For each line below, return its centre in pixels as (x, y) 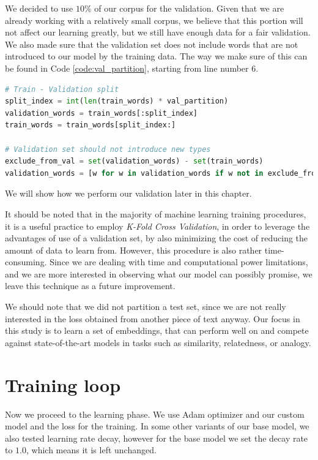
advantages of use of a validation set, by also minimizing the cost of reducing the (157, 238)
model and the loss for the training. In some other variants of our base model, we (157, 426)
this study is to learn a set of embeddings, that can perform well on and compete (157, 330)
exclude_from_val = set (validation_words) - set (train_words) (134, 161)
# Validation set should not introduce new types (108, 149)
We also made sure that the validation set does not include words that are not (152, 44)
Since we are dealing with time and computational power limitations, (179, 262)
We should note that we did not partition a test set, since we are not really (146, 307)
